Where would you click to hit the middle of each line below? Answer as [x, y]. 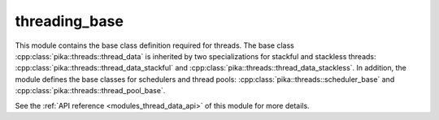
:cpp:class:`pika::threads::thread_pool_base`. [90, 91]
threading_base [69, 21]
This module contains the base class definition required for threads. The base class [154, 45]
